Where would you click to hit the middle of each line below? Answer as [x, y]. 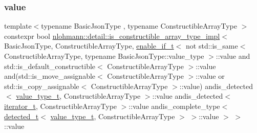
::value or [210, 76]
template [18, 26]
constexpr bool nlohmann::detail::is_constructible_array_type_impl [112, 36]
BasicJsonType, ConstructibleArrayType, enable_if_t [89, 46]
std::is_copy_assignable [42, 86]
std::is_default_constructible [50, 66]
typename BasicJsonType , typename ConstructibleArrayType [139, 26]
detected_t [22, 116]
